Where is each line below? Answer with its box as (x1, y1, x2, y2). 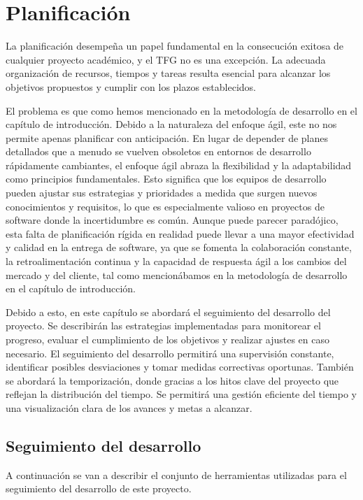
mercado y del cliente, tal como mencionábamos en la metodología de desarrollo (6, 267, 348, 282)
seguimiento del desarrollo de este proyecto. (6, 481, 192, 496)
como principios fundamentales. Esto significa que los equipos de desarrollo (6, 171, 327, 186)
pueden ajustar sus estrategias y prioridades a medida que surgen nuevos (6, 185, 318, 200)
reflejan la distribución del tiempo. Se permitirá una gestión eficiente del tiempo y (6, 387, 357, 401)
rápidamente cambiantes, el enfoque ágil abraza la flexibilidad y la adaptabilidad (6, 157, 352, 172)
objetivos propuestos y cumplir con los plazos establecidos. (6, 79, 256, 94)
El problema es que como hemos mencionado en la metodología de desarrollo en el (6, 103, 357, 117)
